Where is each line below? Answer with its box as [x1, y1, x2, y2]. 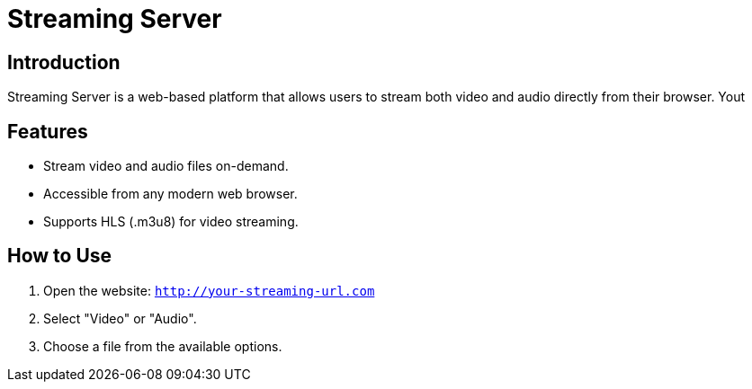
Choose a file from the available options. [43, 338, 282, 354]
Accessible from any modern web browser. [43, 186, 298, 202]
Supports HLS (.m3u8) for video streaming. [43, 214, 299, 230]
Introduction [7, 50, 121, 74]
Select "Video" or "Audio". [43, 310, 197, 326]
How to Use [7, 244, 112, 268]
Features [7, 119, 88, 143]
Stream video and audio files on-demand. [43, 158, 289, 174]
